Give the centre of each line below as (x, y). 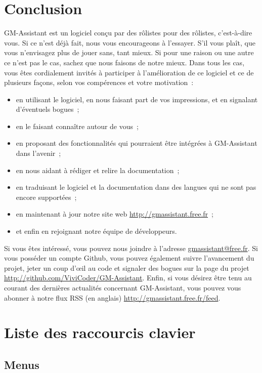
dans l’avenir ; (38, 153)
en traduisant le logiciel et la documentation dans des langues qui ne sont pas (136, 187)
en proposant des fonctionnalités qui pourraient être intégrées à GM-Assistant (137, 143)
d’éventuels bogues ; (48, 109)
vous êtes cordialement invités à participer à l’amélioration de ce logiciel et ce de (129, 72)
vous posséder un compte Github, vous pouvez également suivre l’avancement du (129, 258)
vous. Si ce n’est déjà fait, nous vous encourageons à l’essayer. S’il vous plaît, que (130, 42)
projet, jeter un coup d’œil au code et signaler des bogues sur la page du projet (127, 267)
